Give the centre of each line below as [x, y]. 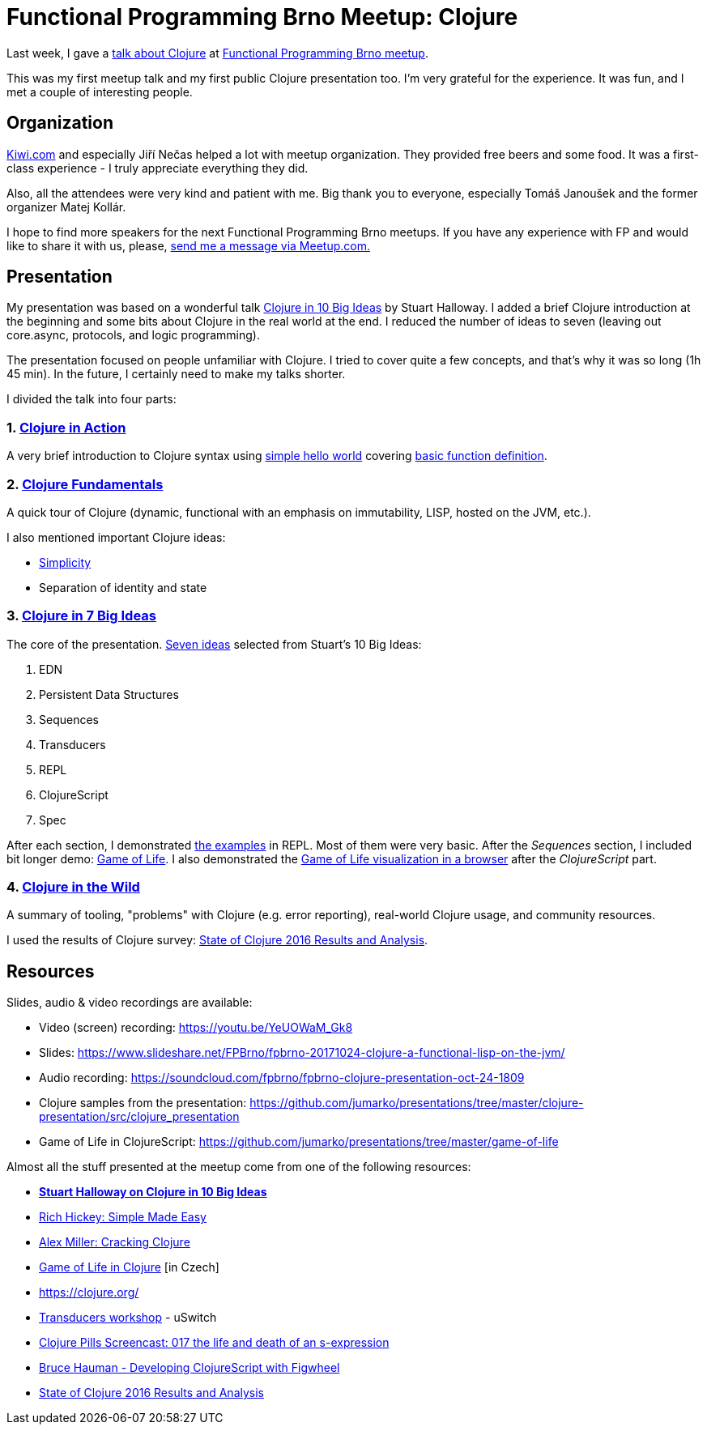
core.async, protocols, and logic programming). [133, 335]
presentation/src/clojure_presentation [139, 1117]
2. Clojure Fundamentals [85, 484]
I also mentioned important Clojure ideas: [116, 537]
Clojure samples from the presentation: [143, 1103]
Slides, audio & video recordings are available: [130, 1003]
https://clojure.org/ [89, 1293]
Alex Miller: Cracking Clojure [115, 1242]
